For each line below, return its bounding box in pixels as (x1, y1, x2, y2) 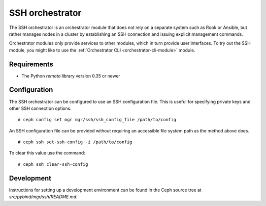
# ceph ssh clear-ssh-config (18, 161, 88, 167)
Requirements (9, 60, 54, 68)
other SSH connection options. (9, 105, 71, 111)
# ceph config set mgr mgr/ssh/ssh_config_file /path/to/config (18, 117, 177, 123)
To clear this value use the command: (9, 150, 86, 156)
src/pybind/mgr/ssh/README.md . (9, 194, 78, 200)
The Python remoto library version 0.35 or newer (21, 73, 121, 78)
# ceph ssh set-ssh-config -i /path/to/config (18, 139, 133, 145)
